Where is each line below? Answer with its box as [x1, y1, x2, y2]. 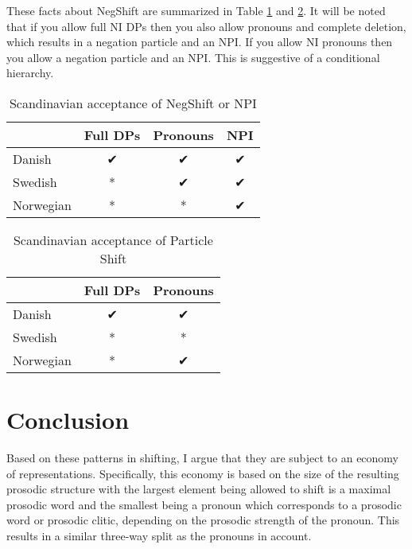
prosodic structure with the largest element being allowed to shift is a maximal [6, 481, 391, 497]
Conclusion [6, 403, 130, 436]
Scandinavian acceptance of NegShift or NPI [9, 93, 257, 112]
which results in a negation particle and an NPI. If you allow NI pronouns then [6, 33, 393, 50]
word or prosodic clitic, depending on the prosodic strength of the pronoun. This [6, 512, 400, 528]
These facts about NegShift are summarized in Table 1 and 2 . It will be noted [6, 2, 386, 18]
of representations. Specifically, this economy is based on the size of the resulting [6, 465, 399, 481]
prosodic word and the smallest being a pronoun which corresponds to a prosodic [6, 496, 402, 512]
